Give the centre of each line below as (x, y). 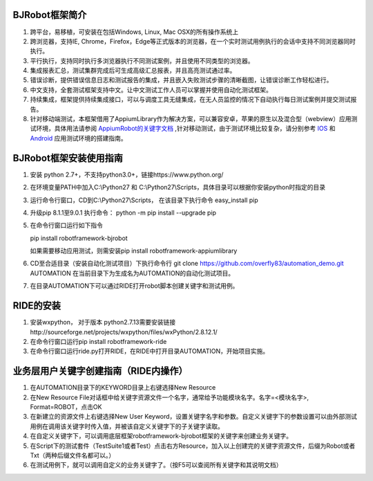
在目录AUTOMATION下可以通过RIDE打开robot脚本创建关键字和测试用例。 (134, 286)
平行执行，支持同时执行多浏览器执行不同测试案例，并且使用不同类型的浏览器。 (142, 61)
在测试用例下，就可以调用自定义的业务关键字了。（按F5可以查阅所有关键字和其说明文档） (156, 465)
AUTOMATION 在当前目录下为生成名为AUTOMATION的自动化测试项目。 (132, 273)
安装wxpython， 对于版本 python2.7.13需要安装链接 (103, 323)
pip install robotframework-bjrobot (79, 238)
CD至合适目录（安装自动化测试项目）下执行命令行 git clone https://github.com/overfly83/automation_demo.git (187, 264)
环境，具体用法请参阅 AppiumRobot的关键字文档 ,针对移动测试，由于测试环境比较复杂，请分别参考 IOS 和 (185, 129)
